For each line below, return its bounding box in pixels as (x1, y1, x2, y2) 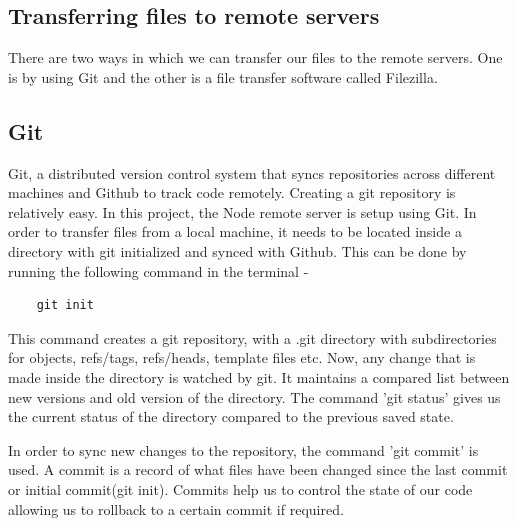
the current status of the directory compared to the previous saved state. (8, 406, 454, 427)
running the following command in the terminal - (8, 260, 309, 281)
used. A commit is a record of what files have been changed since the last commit (8, 459, 508, 480)
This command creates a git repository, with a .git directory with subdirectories (8, 327, 497, 348)
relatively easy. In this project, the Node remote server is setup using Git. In (8, 201, 477, 222)
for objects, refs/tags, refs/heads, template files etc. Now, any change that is (8, 347, 476, 368)
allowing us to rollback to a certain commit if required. (8, 498, 344, 519)
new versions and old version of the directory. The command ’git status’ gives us (8, 386, 501, 407)
